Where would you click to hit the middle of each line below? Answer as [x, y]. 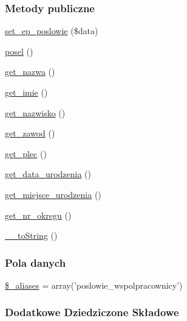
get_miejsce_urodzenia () [53, 194]
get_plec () [26, 153]
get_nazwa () [30, 72]
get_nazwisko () [35, 112]
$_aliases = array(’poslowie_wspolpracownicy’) [94, 285]
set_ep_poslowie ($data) [52, 31]
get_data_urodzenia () [48, 174]
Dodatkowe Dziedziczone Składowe [92, 312]
